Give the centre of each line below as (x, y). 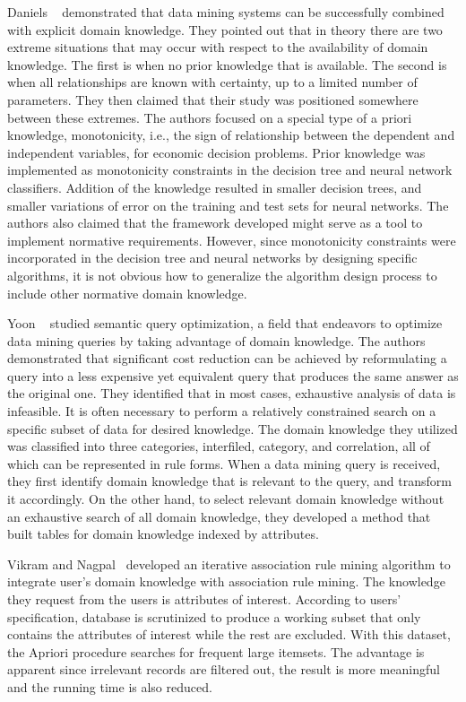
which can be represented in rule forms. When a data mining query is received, (224, 463)
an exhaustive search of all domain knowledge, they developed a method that (219, 516)
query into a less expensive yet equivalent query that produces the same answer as (233, 375)
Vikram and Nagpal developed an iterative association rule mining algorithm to (229, 563)
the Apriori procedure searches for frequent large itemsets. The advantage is (216, 651)
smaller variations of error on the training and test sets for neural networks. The (228, 205)
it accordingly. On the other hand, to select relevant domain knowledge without (226, 499)
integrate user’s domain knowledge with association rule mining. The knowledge (226, 581)
